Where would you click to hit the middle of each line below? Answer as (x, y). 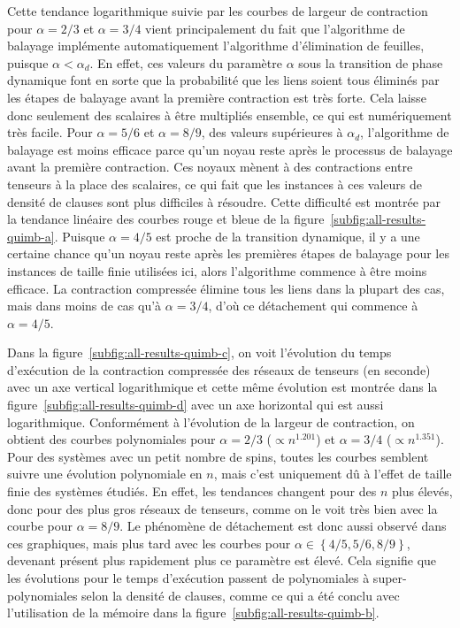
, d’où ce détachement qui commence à (313, 306)
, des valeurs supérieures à (272, 132)
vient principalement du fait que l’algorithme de (275, 28)
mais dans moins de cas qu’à (84, 306)
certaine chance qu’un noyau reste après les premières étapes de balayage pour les (228, 253)
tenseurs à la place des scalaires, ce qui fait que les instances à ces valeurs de (215, 184)
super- (390, 578)
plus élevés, (422, 491)
